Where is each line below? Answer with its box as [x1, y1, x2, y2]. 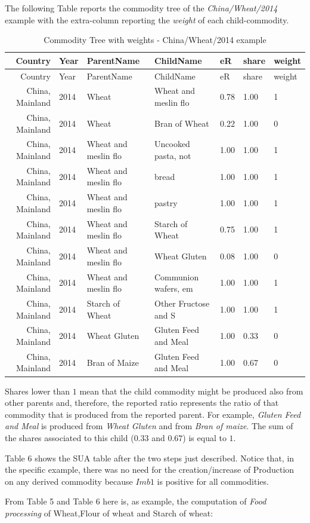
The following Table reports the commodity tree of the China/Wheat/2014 [5, 2, 278, 14]
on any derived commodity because [5, 475, 133, 487]
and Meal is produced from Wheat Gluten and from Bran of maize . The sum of [5, 420, 293, 432]
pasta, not [154, 149, 191, 161]
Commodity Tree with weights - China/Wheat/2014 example [44, 33, 266, 46]
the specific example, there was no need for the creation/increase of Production [5, 463, 294, 476]
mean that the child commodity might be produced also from [79, 384, 303, 397]
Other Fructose [154, 296, 210, 309]
